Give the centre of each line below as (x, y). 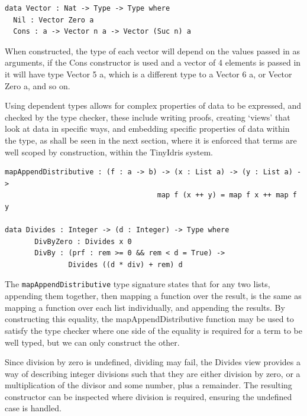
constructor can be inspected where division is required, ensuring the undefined (148, 396)
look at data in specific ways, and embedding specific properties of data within (147, 129)
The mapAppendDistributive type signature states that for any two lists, (138, 284)
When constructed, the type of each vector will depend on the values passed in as (152, 51)
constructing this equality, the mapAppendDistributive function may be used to (149, 319)
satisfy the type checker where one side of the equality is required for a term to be (153, 330)
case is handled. (33, 408)
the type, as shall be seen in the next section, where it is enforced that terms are (151, 140)
